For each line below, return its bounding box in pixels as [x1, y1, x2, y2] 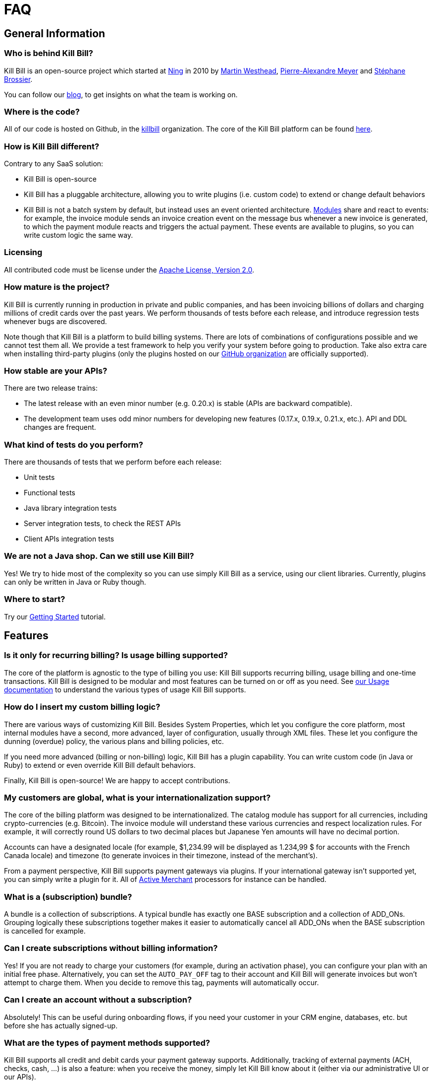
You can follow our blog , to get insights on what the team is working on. [4, 90, 238, 99]
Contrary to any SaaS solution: [4, 159, 104, 168]
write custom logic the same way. [24, 231, 133, 240]
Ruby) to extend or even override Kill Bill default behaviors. [4, 760, 196, 769]
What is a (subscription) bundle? [4, 891, 132, 902]
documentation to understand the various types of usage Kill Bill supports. [4, 685, 246, 694]
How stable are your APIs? [4, 365, 108, 376]
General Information [4, 27, 106, 40]
